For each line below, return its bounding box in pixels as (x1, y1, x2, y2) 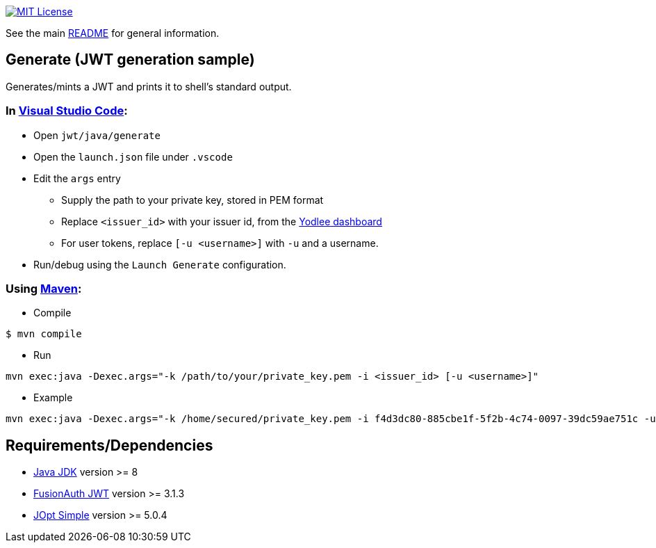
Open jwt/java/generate (33, 129, 161, 141)
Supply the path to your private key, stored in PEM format (61, 193, 324, 206)
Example (33, 392, 73, 404)
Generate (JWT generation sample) (6, 51, 255, 69)
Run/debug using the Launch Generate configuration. (33, 258, 286, 271)
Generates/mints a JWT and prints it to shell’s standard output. (6, 80, 292, 92)
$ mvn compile (6, 328, 82, 340)
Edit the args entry (33, 172, 121, 184)
